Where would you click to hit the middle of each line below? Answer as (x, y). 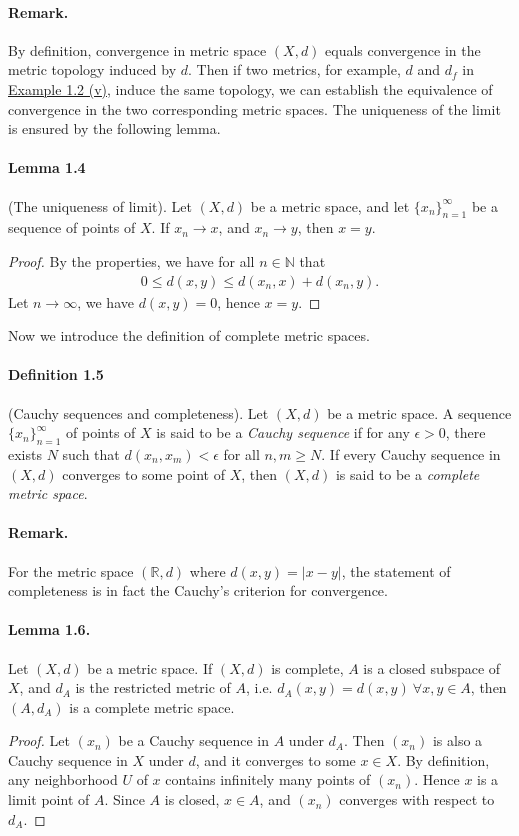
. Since (124, 799)
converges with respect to (417, 799)
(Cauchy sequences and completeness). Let (138, 412)
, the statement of (396, 570)
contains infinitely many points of (268, 779)
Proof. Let (39, 740)
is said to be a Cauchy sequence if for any (283, 432)
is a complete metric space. (152, 706)
